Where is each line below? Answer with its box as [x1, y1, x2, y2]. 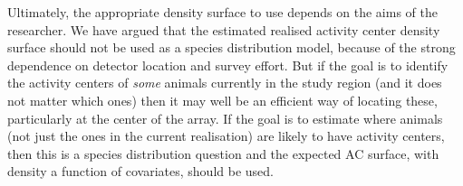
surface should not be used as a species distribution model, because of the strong [7, 38, 456, 57]
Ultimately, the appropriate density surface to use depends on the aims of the [7, 3, 438, 21]
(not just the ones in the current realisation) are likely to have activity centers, [7, 126, 445, 145]
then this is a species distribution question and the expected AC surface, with [7, 144, 439, 163]
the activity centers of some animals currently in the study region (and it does [7, 73, 442, 92]
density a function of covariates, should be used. [7, 162, 274, 181]
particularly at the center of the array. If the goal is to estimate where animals [7, 108, 443, 127]
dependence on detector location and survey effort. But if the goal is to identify [7, 55, 449, 74]
